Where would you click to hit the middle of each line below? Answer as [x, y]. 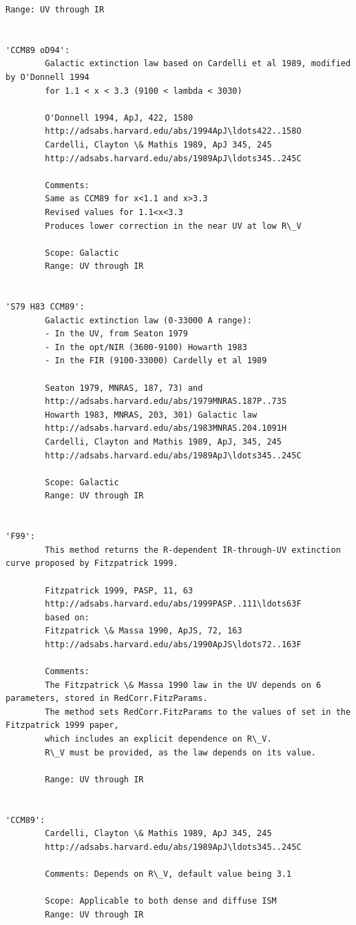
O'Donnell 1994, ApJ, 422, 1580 [119, 118]
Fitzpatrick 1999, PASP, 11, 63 [119, 590]
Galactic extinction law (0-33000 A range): [148, 320]
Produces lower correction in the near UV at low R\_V [173, 226]
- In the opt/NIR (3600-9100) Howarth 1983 [146, 347]
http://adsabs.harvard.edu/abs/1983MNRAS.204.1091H [166, 428]
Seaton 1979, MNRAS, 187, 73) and [124, 388]
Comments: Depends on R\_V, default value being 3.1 [168, 874]
